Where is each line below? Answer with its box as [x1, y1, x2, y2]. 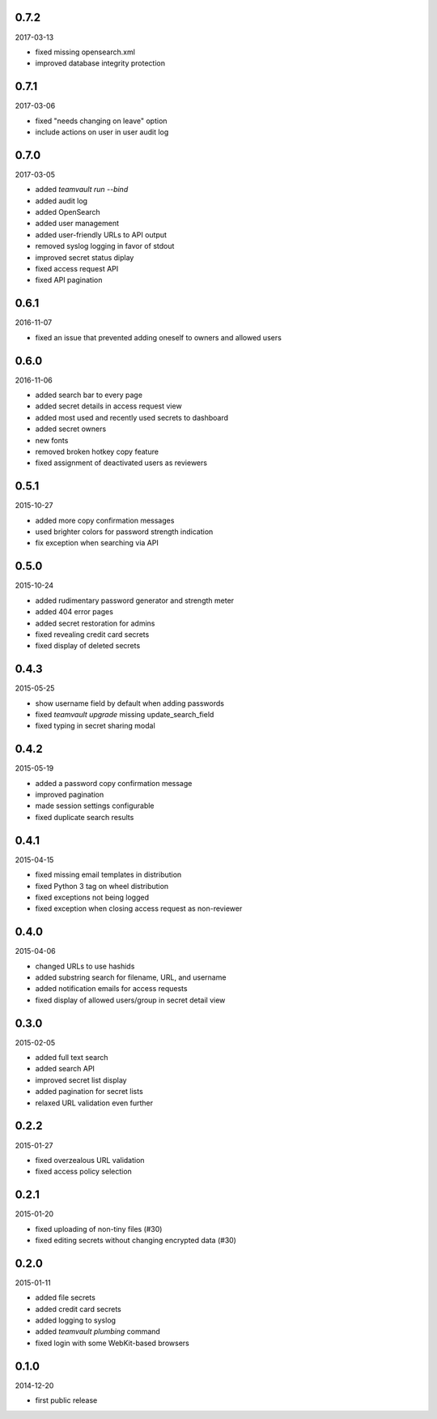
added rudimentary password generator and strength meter [35, 596, 235, 605]
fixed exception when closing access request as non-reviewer [35, 904, 243, 913]
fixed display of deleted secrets [35, 641, 141, 651]
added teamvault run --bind [35, 185, 129, 194]
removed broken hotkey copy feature [35, 447, 159, 456]
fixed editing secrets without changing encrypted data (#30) [35, 1236, 236, 1245]
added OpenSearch [35, 207, 100, 217]
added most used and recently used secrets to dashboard [35, 412, 229, 422]
